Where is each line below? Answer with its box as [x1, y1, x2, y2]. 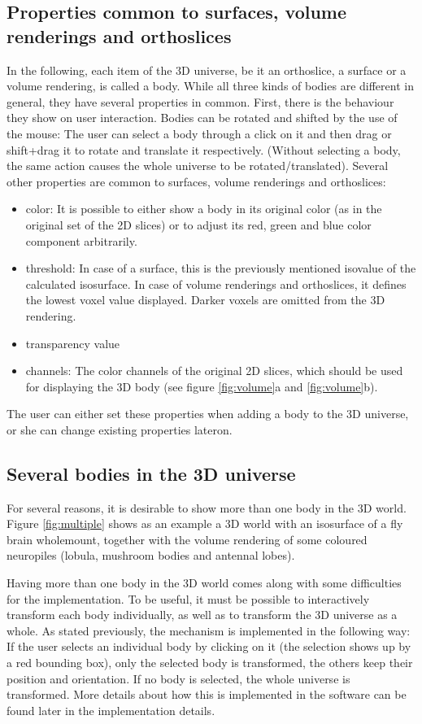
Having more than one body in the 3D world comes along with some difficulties [7, 574, 402, 591]
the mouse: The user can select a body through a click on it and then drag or [7, 124, 392, 142]
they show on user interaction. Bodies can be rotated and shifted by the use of [7, 109, 398, 126]
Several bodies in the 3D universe [7, 460, 296, 486]
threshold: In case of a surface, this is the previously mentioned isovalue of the [25, 260, 416, 277]
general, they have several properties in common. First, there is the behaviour [7, 93, 394, 110]
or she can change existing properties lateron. [7, 421, 233, 438]
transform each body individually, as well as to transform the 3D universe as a [7, 606, 398, 623]
